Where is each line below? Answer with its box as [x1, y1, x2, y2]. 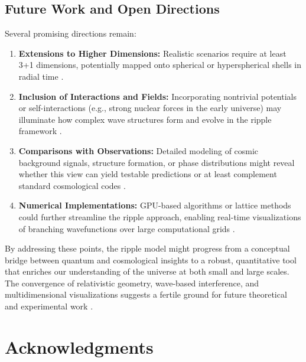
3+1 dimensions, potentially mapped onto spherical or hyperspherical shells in [18, 58, 302, 71]
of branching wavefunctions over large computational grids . [18, 222, 235, 234]
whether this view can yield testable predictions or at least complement [18, 168, 277, 180]
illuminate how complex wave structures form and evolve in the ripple [18, 113, 272, 125]
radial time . [18, 70, 64, 82]
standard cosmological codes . [18, 179, 126, 191]
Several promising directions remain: [5, 27, 136, 40]
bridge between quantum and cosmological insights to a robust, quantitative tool [5, 253, 297, 266]
